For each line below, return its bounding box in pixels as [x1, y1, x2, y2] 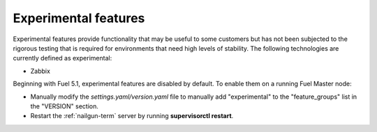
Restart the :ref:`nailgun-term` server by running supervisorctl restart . [30, 112, 234, 120]
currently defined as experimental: [13, 54, 112, 63]
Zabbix [30, 67, 50, 75]
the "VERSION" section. [30, 101, 99, 110]
